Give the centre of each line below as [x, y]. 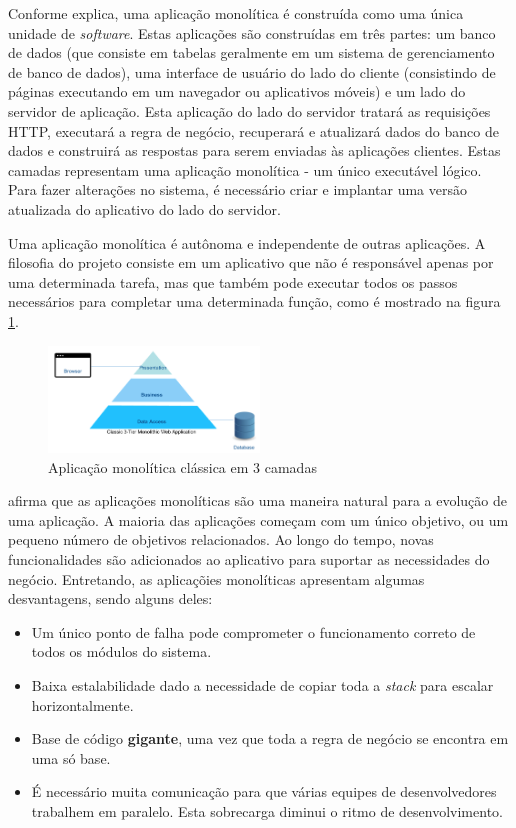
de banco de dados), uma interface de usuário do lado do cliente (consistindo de [252, 71]
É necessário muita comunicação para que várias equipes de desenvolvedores [264, 791]
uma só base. [71, 757]
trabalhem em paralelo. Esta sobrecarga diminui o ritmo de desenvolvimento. [267, 810]
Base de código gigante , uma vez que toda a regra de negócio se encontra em [270, 738]
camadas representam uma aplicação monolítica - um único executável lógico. [245, 169]
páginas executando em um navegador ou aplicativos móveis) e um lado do [237, 91]
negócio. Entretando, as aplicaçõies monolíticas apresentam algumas [216, 578]
